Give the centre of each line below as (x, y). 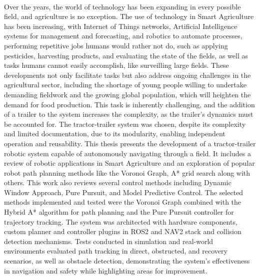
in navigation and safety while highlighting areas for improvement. (106, 270)
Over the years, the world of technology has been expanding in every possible (122, 6)
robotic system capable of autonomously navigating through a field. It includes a (127, 153)
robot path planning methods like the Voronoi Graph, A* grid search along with (127, 172)
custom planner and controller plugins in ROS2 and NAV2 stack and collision (123, 231)
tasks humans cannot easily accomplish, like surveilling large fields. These (116, 65)
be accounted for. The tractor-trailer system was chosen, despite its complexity (125, 124)
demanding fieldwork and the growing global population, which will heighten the (127, 94)
